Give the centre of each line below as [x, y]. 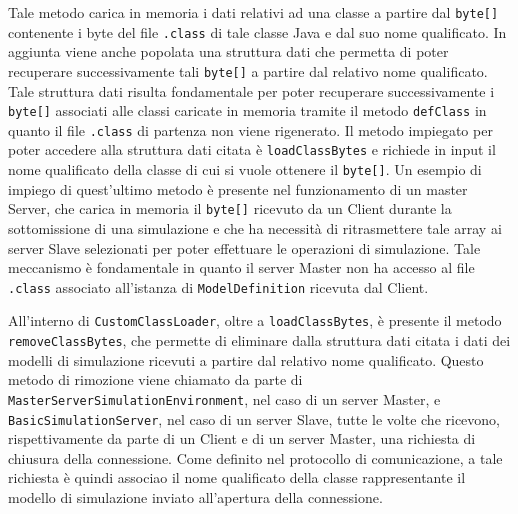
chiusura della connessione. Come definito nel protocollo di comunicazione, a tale [255, 457]
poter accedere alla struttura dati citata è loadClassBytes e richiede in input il [252, 149]
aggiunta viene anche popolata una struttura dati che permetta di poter [228, 51]
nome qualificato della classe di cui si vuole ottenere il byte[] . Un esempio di [245, 169]
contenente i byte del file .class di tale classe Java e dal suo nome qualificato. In [257, 31]
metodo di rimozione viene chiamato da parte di [155, 379]
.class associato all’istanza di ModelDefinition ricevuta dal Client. [218, 286]
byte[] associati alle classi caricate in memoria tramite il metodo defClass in [247, 110]
